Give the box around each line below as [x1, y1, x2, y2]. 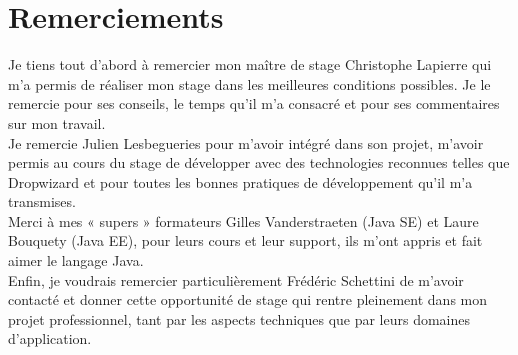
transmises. [8, 191, 76, 212]
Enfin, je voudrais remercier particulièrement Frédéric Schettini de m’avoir [8, 269, 464, 290]
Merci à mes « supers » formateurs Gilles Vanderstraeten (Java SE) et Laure [8, 210, 479, 231]
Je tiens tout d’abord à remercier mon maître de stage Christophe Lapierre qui [8, 54, 492, 75]
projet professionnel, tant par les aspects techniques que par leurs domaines [8, 308, 471, 329]
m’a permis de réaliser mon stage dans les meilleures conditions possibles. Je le [8, 73, 491, 94]
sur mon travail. [8, 112, 106, 133]
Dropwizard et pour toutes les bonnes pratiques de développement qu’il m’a [8, 171, 473, 192]
